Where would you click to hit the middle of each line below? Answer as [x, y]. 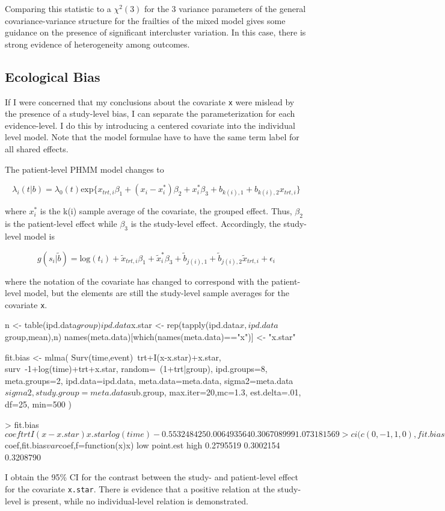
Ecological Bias [53, 76]
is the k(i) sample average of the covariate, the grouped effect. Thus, [166, 211]
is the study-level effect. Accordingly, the [206, 224]
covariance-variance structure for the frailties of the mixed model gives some [145, 20]
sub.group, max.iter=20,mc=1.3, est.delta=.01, [214, 392]
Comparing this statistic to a [58, 8]
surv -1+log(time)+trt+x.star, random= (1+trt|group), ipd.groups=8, [136, 369]
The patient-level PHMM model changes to [84, 169]
